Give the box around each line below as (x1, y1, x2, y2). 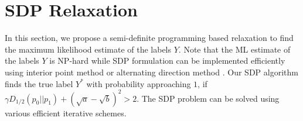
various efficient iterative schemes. (5, 106, 127, 119)
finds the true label (5, 77, 73, 89)
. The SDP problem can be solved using (137, 92, 280, 104)
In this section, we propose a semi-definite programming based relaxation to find (5, 32, 294, 44)
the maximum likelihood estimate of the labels (5, 43, 172, 55)
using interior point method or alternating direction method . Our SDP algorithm (5, 65, 298, 78)
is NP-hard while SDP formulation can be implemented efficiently (49, 54, 285, 67)
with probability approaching (86, 77, 191, 89)
